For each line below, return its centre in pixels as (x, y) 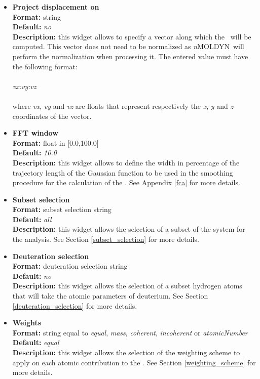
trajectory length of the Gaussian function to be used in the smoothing (123, 172)
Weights (27, 323)
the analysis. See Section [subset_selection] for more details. (106, 239)
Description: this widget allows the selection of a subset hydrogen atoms (127, 286)
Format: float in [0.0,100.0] (55, 142)
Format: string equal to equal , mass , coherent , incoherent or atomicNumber (130, 332)
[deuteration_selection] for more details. (75, 305)
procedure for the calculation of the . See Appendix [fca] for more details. (126, 182)
